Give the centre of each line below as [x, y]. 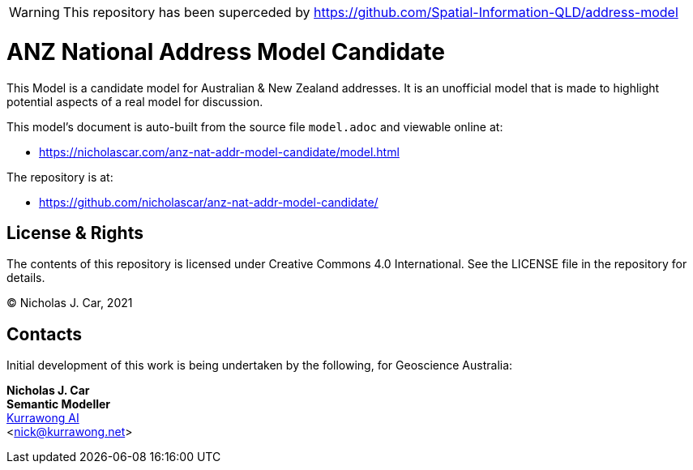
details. [26, 278]
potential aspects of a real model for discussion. [135, 101]
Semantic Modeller [59, 404]
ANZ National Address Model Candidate [226, 51]
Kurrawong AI [43, 418]
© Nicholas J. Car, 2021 [70, 303]
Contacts [45, 334]
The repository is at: [60, 177]
